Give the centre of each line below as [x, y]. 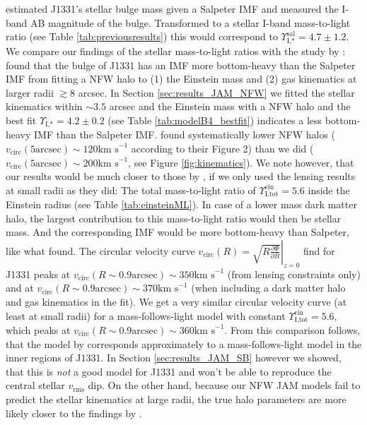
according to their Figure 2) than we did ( [222, 148]
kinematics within [44, 106]
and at [20, 288]
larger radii [30, 92]
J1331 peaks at [38, 274]
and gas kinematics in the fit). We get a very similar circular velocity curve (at [176, 301]
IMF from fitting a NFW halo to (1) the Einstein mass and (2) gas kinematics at [181, 79]
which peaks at [38, 329]
